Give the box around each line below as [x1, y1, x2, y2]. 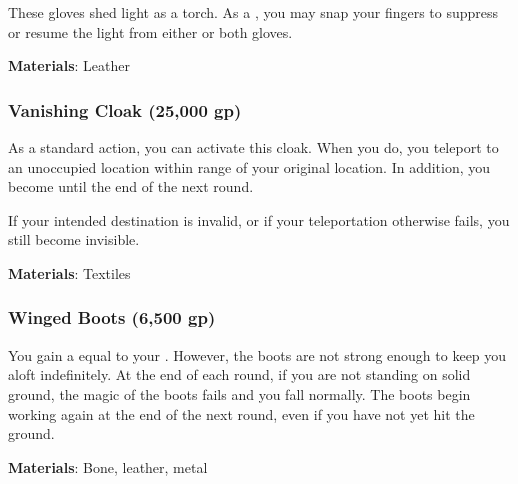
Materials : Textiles [8, 262, 131, 283]
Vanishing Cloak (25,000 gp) [8, 97, 242, 122]
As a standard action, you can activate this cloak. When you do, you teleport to [8, 137, 499, 157]
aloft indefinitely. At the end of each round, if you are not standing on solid [8, 364, 471, 385]
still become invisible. [8, 229, 140, 250]
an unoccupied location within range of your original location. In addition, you [8, 156, 491, 177]
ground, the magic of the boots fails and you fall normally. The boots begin [8, 383, 471, 404]
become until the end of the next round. [8, 176, 254, 197]
